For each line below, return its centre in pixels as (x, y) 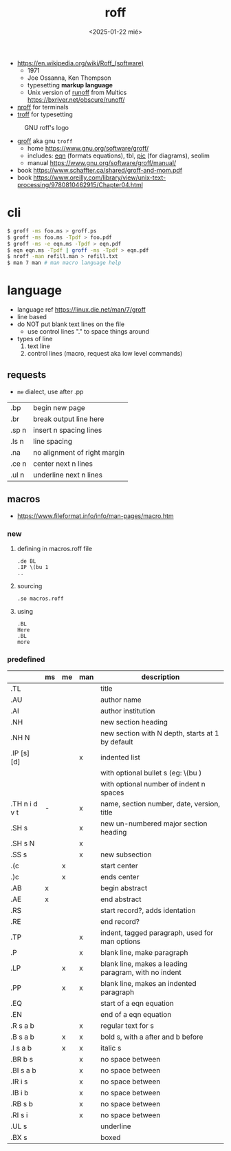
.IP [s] (20, 753)
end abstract (121, 899)
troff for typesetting (45, 114)
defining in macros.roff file (55, 548)
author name (121, 700)
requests (27, 375)
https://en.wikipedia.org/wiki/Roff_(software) (80, 63)
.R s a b (22, 1026)
